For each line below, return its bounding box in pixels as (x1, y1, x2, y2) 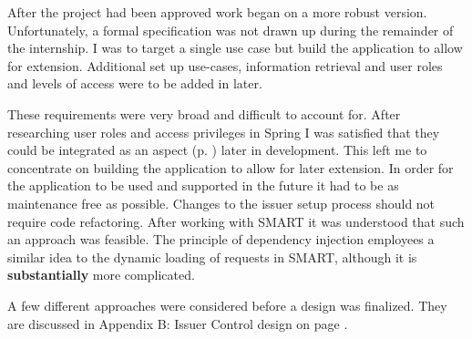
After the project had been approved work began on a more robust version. (7, 3, 427, 21)
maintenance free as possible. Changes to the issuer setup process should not (7, 193, 436, 212)
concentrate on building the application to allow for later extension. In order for (7, 158, 454, 177)
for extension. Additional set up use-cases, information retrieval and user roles (7, 56, 443, 75)
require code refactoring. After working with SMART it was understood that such (7, 211, 465, 231)
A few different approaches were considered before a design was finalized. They (7, 295, 447, 314)
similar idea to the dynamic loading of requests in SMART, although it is (7, 247, 417, 266)
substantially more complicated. (7, 265, 195, 284)
